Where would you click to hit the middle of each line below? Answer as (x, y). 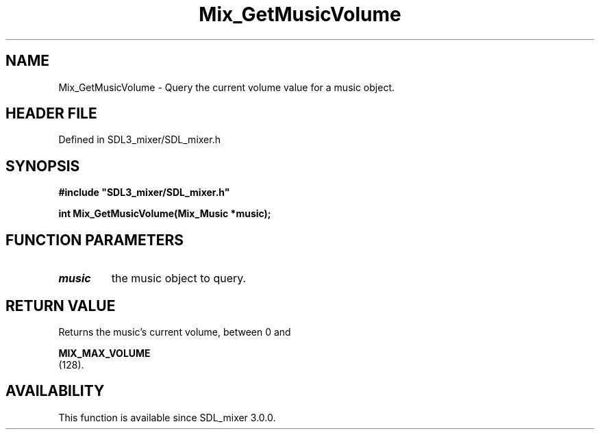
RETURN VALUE (61, 306)
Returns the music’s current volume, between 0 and (175, 332)
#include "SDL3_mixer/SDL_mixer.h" (144, 192)
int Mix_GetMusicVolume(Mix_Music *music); (165, 214)
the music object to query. (179, 278)
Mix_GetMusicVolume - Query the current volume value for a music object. (226, 87)
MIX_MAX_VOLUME (104, 353)
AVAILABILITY (55, 391)
